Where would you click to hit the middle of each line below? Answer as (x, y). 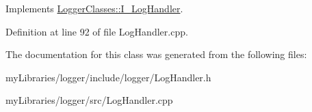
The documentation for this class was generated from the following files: (156, 54)
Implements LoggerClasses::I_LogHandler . (94, 8)
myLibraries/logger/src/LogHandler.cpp (89, 100)
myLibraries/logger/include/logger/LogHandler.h (108, 77)
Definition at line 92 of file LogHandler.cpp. (97, 31)
